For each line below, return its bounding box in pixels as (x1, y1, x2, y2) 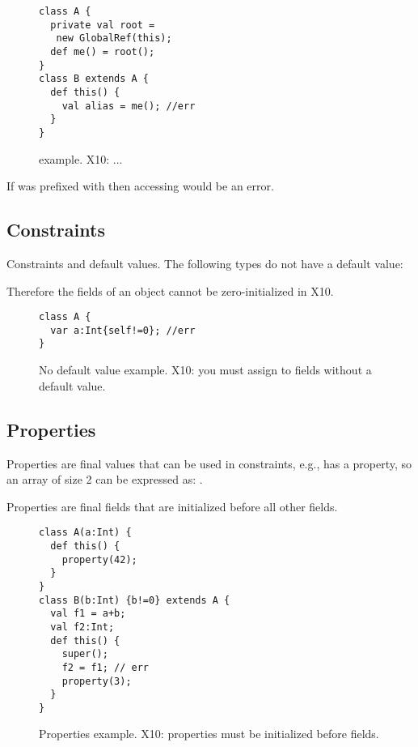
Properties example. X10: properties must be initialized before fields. (39, 725, 379, 742)
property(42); (61, 553, 137, 566)
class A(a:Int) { (39, 527, 132, 539)
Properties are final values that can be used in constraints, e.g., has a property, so (6, 455, 412, 472)
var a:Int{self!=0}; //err (50, 324, 196, 336)
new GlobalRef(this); (56, 32, 172, 45)
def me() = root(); (50, 45, 155, 58)
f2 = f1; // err (61, 661, 150, 673)
